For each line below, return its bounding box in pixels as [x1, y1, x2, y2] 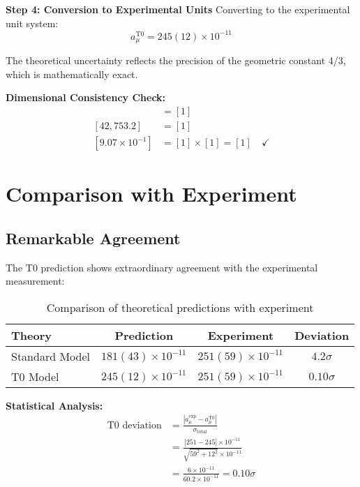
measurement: [6, 274, 65, 288]
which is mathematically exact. [6, 66, 138, 81]
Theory [11, 327, 52, 343]
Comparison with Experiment [6, 179, 297, 208]
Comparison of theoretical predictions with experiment [46, 299, 314, 315]
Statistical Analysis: [6, 398, 103, 412]
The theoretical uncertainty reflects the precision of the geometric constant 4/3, [6, 53, 346, 68]
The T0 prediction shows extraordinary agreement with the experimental [6, 260, 318, 274]
